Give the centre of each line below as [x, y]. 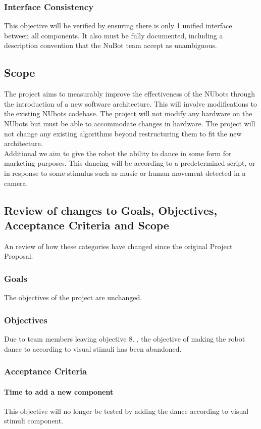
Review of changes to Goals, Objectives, [111, 210]
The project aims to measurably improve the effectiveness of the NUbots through [130, 94]
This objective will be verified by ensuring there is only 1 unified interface [118, 26]
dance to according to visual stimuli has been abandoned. [93, 348]
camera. [16, 183]
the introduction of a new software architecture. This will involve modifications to [130, 103]
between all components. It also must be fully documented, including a [114, 35]
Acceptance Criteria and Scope [87, 225]
